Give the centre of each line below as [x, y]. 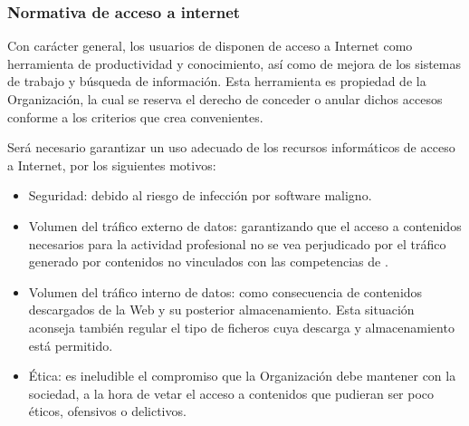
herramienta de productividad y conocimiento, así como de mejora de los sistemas [234, 63]
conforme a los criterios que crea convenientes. [135, 116]
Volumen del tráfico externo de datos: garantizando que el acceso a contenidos [245, 225]
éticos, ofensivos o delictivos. [107, 411]
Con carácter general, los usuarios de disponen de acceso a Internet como [210, 46]
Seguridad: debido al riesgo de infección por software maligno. [200, 195]
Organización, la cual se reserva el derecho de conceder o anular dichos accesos [225, 99]
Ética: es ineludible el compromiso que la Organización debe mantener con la [242, 376]
